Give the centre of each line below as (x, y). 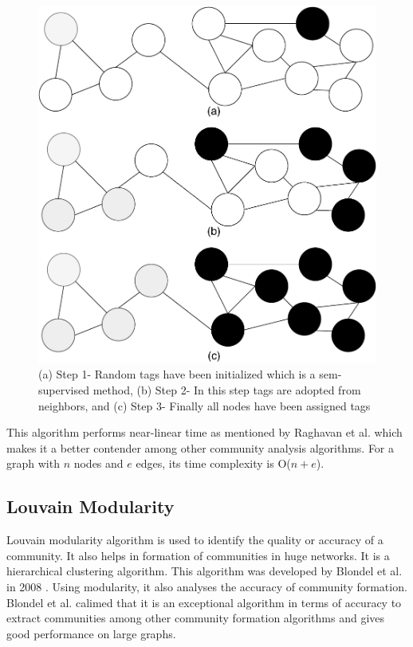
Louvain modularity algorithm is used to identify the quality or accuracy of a (195, 540)
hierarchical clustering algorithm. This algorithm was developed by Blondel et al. (205, 571)
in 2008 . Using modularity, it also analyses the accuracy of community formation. (207, 586)
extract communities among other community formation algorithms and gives (196, 618)
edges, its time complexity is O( (213, 463)
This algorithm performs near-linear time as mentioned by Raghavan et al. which (205, 432)
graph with (33, 463)
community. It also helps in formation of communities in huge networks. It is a (198, 555)
